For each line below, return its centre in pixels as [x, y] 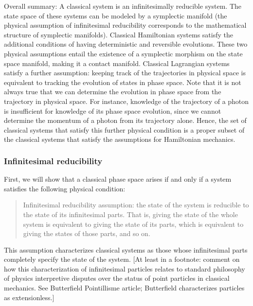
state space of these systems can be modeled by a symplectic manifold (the [116, 15]
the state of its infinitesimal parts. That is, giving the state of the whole [130, 214]
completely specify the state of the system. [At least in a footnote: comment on [122, 259]
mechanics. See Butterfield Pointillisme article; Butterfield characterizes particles [124, 288]
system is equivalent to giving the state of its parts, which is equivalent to [133, 224]
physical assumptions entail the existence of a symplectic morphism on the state [123, 53]
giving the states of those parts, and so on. [87, 233]
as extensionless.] [29, 297]
